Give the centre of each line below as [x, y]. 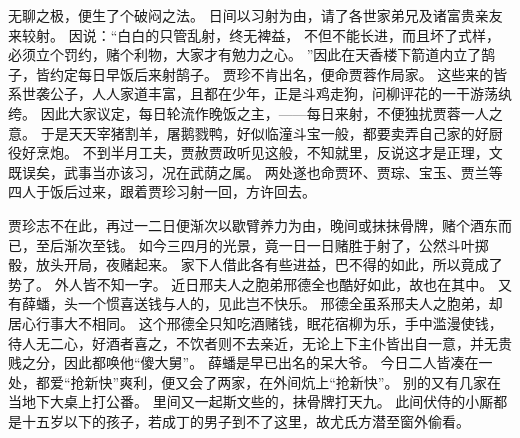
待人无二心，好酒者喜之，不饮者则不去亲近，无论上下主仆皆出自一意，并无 [253, 342]
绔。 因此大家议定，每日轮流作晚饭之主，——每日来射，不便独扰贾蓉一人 [248, 112]
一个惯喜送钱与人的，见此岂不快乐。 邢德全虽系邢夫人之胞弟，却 [290, 303]
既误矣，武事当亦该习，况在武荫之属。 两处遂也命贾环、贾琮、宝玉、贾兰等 [255, 171]
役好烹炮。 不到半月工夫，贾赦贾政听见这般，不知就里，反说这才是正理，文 [255, 152]
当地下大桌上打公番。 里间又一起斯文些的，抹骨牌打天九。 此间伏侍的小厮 [251, 401]
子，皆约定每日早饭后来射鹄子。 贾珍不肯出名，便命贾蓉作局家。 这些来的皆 [258, 73]
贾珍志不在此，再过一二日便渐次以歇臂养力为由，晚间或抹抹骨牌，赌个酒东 [253, 224]
